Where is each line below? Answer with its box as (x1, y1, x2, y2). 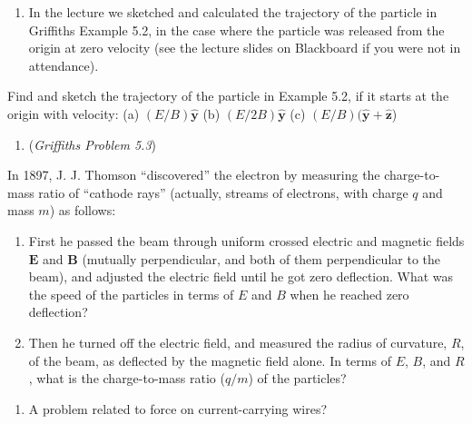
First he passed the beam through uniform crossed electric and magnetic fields (28, 231, 465, 250)
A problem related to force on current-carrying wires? (28, 399, 328, 418)
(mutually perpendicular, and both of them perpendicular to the (82, 249, 440, 268)
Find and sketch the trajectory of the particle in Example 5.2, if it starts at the (7, 86, 449, 105)
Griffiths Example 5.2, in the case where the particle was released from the (28, 20, 445, 39)
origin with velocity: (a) (7, 104, 140, 123)
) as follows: (49, 201, 116, 220)
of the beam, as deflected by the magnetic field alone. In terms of (28, 350, 391, 370)
